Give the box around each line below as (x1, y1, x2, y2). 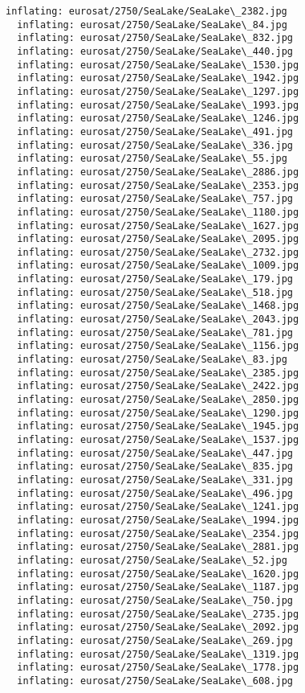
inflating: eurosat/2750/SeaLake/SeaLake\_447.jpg (17, 447, 293, 459)
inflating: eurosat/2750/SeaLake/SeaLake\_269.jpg (17, 634, 293, 646)
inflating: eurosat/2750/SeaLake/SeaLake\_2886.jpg (17, 166, 299, 178)
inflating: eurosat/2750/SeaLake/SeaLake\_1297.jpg (17, 85, 299, 97)
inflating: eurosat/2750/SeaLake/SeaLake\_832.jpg (17, 32, 293, 44)
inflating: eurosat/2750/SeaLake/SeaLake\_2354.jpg (17, 527, 299, 539)
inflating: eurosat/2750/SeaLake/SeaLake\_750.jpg (17, 594, 293, 606)
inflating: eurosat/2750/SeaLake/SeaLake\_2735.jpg (17, 608, 299, 620)
